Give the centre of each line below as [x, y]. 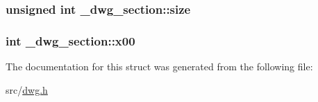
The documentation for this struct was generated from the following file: [159, 67]
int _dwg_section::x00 [70, 40]
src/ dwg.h [27, 89]
